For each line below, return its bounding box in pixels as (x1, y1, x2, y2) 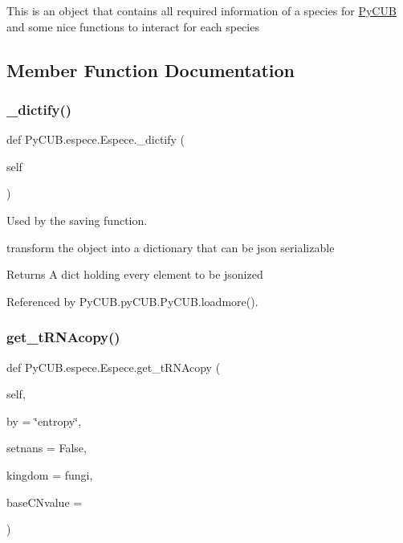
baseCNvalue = (6, 493, 83, 510)
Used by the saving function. (6, 211, 148, 228)
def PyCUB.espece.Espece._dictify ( (6, 131, 185, 148)
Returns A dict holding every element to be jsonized (6, 266, 263, 283)
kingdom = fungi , (6, 466, 93, 483)
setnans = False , (6, 439, 87, 456)
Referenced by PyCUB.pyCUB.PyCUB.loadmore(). (6, 292, 258, 309)
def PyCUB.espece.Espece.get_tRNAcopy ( (6, 358, 221, 375)
